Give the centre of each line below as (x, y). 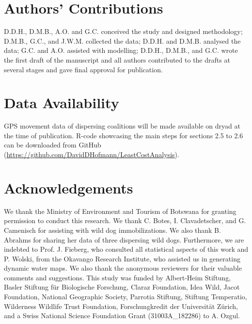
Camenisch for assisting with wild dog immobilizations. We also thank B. (112, 230)
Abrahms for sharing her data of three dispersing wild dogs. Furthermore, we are (124, 239)
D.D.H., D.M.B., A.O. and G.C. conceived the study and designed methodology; (123, 31)
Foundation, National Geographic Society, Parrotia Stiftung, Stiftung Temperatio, (126, 297)
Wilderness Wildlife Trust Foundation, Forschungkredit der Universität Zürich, (121, 306)
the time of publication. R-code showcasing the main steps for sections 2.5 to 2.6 (124, 135)
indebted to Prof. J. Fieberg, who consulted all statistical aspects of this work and (126, 249)
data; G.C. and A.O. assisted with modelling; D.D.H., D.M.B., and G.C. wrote (121, 50)
